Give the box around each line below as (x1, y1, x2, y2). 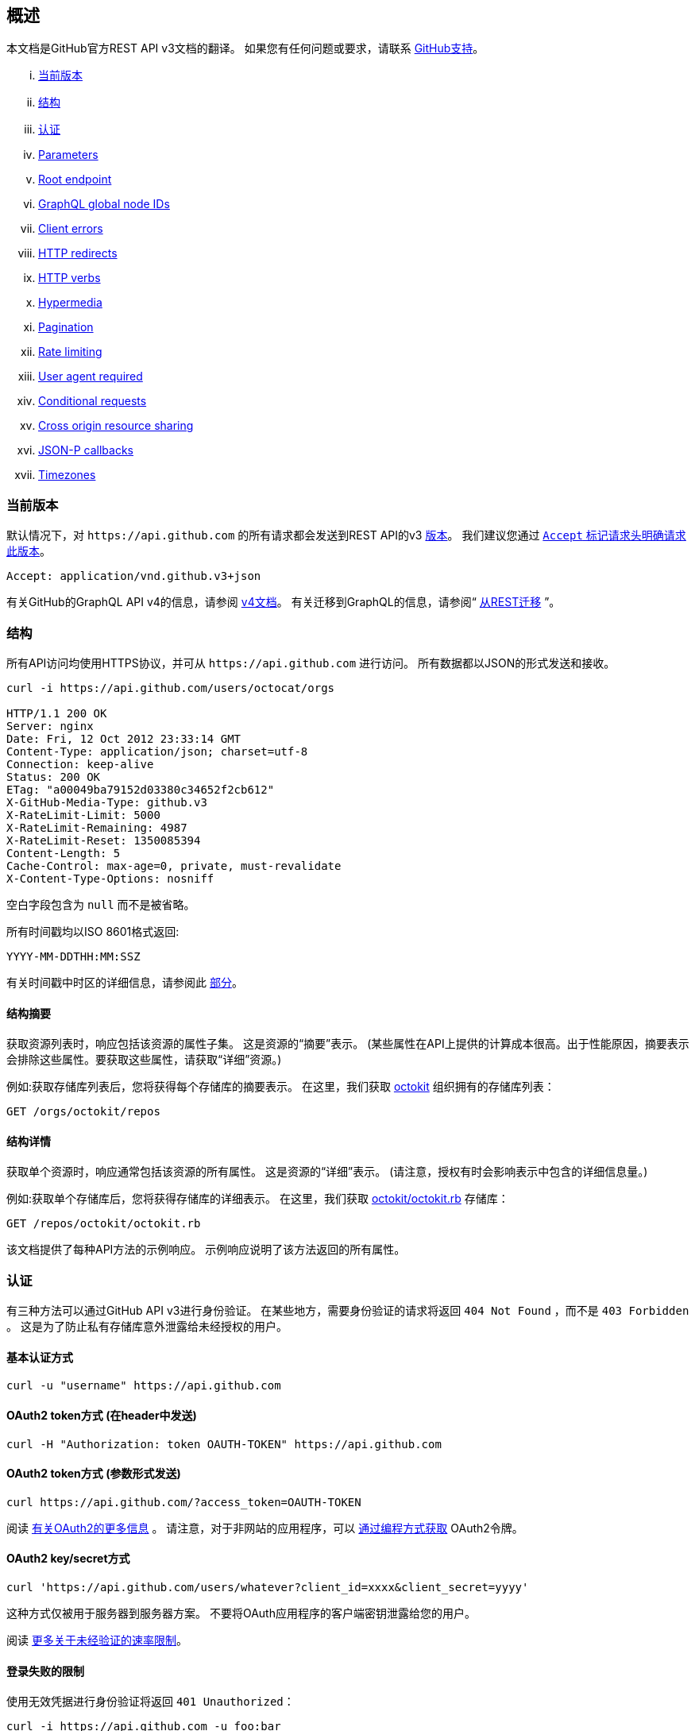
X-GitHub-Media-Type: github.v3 (6, 795, 207, 809)
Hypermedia (38, 296, 102, 310)
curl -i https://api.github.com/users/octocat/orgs (6, 681, 335, 694)
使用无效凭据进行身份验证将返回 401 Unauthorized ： (6, 1694, 295, 1709)
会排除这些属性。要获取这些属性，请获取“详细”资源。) (6, 1053, 282, 1067)
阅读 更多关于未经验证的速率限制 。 (6, 1632, 187, 1647)
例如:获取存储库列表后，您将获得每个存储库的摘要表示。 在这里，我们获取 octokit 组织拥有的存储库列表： (6, 1080, 555, 1094)
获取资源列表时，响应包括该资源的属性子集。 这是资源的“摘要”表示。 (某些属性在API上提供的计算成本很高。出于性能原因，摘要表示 (6, 1037, 689, 1051)
